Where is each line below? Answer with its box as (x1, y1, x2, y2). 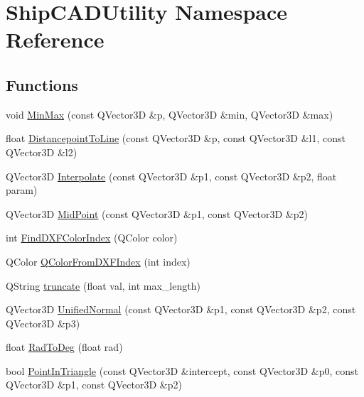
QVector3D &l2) (6, 144, 77, 159)
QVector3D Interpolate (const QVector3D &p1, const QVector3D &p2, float (6, 168, 337, 183)
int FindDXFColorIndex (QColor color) (6, 230, 178, 245)
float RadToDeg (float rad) (6, 339, 123, 354)
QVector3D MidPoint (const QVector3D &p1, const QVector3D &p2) (6, 206, 308, 221)
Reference (6, 25, 105, 54)
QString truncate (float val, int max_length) (6, 278, 200, 293)
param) (6, 183, 38, 197)
